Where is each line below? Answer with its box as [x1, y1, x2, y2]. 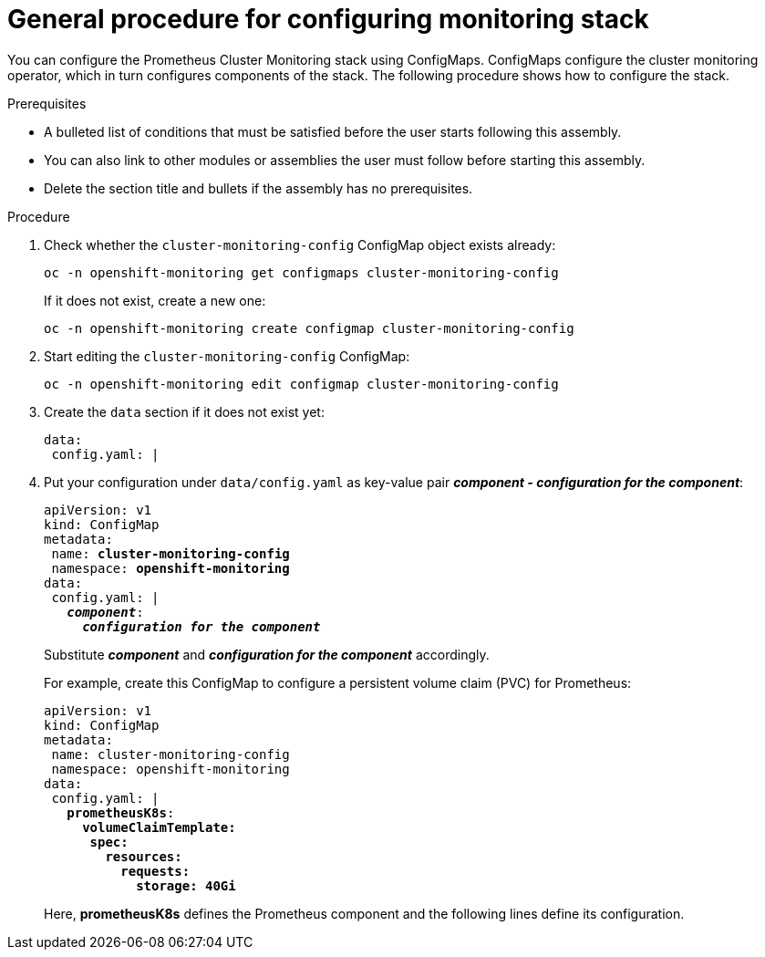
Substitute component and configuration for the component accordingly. [44, 646, 490, 662]
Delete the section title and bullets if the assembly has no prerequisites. [44, 180, 473, 196]
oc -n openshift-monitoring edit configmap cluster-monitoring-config [44, 376, 559, 391]
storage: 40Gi [136, 878, 236, 893]
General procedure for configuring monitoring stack [7, 4, 649, 35]
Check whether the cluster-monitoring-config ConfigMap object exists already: [44, 236, 556, 253]
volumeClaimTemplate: [82, 819, 236, 835]
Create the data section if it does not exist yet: [44, 403, 325, 420]
